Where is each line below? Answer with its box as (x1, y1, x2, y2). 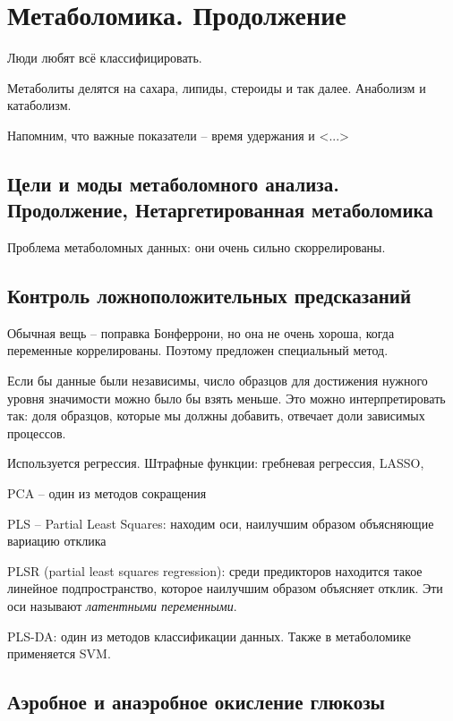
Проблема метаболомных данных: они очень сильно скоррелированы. (7, 238, 386, 257)
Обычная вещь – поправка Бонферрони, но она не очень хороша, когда (7, 323, 395, 342)
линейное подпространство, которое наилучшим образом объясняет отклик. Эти (7, 579, 443, 598)
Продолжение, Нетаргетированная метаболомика (7, 196, 433, 224)
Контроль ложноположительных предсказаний (7, 282, 412, 310)
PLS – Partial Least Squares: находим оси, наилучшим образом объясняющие (7, 513, 434, 532)
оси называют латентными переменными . (7, 597, 237, 615)
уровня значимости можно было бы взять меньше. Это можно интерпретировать (7, 388, 446, 407)
